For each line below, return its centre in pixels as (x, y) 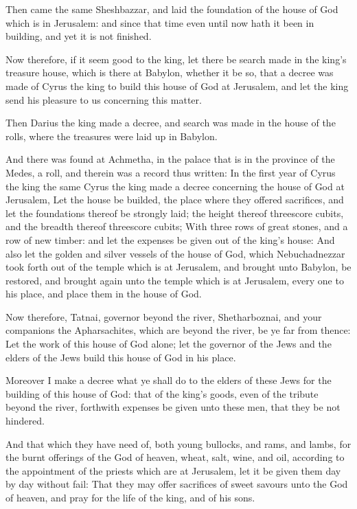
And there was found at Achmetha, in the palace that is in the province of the (170, 159)
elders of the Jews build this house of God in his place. (121, 357)
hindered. (25, 421)
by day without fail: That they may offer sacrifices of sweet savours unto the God (177, 484)
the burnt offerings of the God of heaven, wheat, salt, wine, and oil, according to (175, 457)
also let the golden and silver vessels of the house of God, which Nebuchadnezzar (175, 253)
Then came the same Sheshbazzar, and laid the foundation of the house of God (172, 9)
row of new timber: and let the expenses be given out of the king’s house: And (170, 239)
